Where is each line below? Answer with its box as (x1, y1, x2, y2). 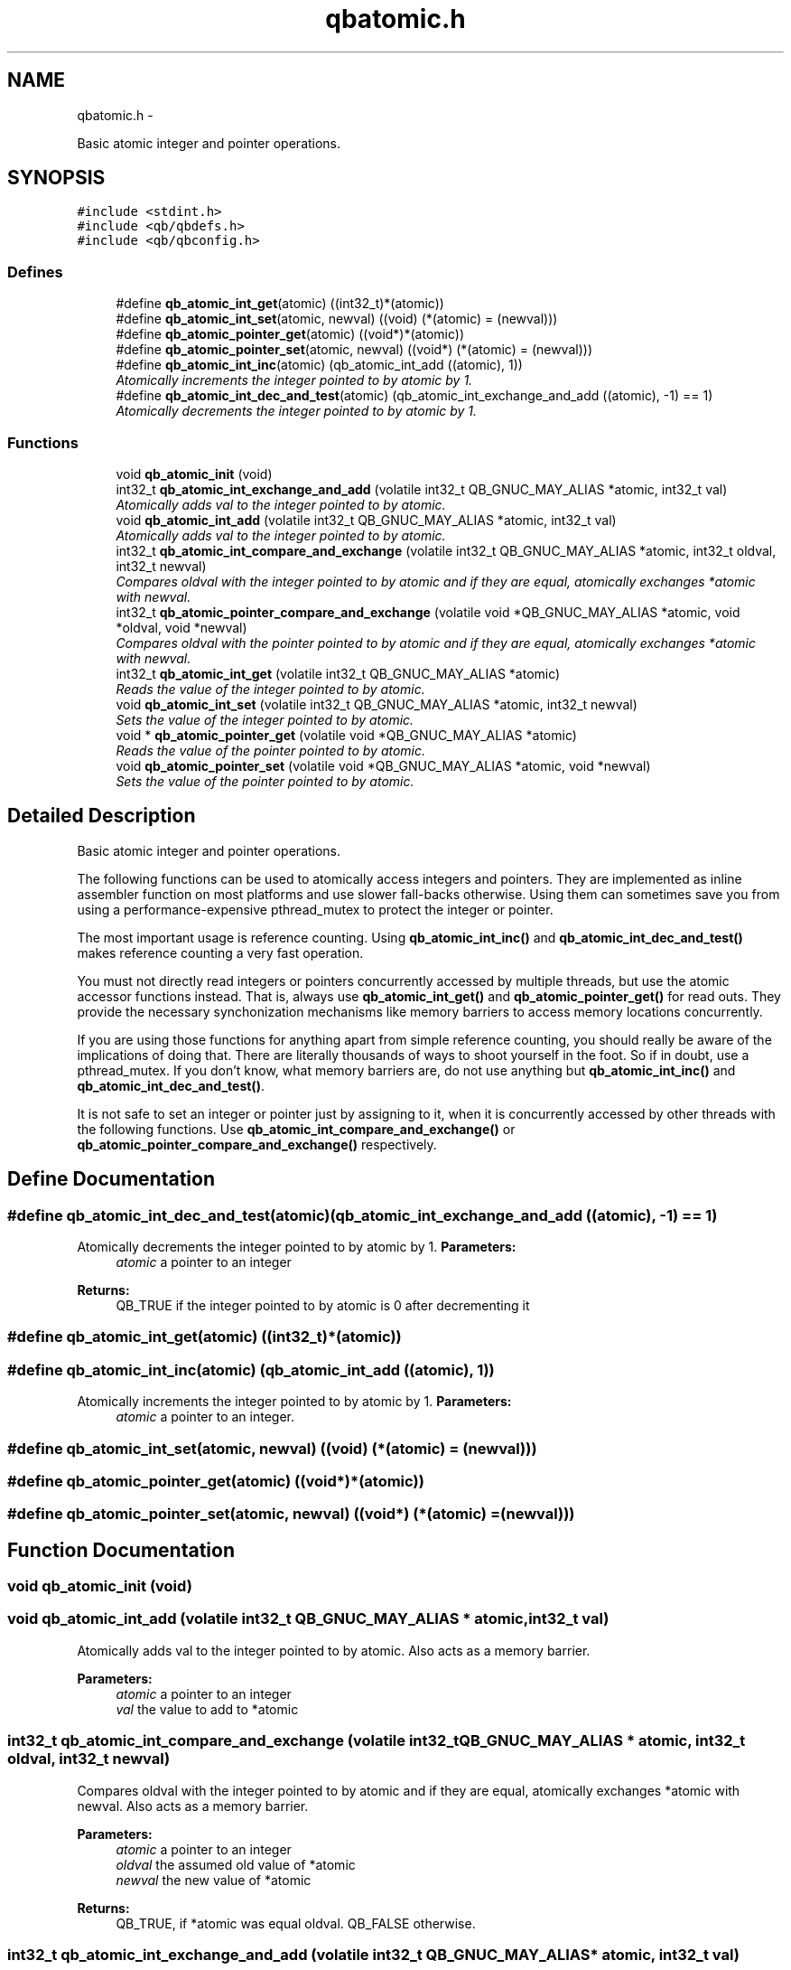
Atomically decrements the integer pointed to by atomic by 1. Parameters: (77, 1239, 516, 1254)
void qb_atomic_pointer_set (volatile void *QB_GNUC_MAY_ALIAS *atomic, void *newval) (116, 757, 651, 774)
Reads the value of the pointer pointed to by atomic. (116, 742, 426, 758)
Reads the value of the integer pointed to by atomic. (116, 680, 425, 697)
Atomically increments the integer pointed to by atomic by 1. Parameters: (77, 1393, 512, 1410)
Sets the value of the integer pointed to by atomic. (116, 711, 414, 727)
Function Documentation (7, 1538, 235, 1562)
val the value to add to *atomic (116, 1701, 299, 1717)
